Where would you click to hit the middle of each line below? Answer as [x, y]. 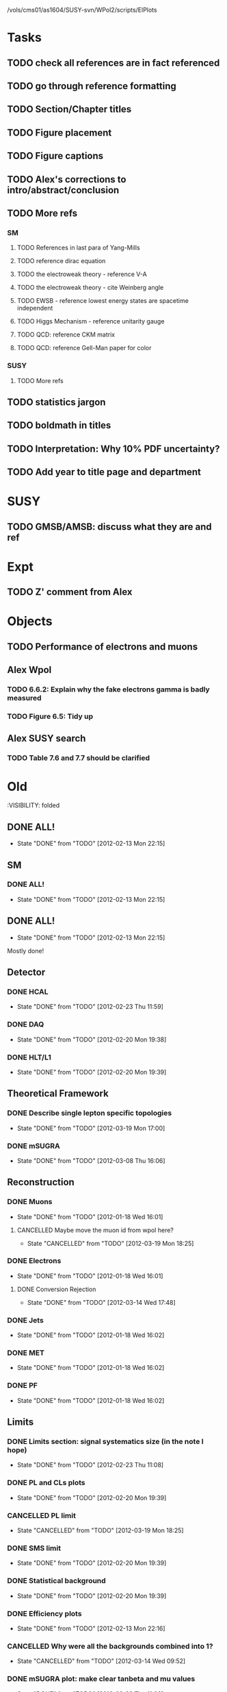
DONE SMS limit [34, 1548]
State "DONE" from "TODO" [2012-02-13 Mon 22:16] [91, 1628]
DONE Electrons [34, 1261]
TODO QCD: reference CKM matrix [66, 334]
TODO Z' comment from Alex [70, 592]
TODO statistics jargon [56, 402]
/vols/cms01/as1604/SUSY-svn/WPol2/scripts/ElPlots [82, 10]
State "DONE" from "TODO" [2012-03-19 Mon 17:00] [91, 1128]
